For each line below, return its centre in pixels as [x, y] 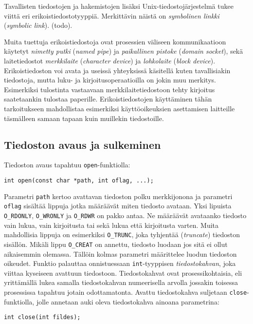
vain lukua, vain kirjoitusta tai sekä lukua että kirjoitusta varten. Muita [111, 225]
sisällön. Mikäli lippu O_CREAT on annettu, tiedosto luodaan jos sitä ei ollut [116, 244]
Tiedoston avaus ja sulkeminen [82, 144]
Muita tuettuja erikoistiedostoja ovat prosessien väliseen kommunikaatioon [115, 41]
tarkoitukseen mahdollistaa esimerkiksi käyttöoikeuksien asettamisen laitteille [119, 108]
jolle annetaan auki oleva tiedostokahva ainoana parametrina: [128, 301]
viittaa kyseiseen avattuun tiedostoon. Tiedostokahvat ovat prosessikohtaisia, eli [123, 273]
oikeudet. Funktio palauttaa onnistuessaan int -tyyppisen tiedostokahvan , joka [120, 263]
